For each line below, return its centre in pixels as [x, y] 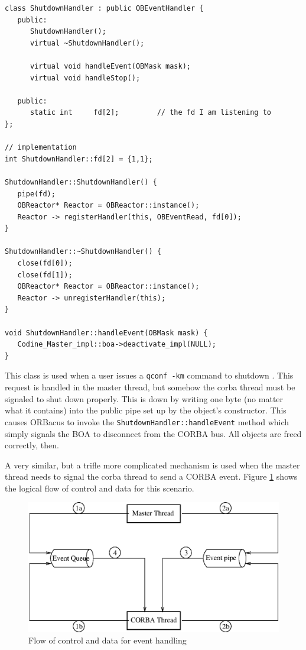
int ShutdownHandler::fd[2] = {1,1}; [79, 159]
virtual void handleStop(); [85, 78]
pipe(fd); [36, 194]
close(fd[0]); [45, 263]
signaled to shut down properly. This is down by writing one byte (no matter [144, 398]
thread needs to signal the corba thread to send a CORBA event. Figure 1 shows [151, 476]
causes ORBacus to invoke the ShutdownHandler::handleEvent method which [147, 421]
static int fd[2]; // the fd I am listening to [151, 113]
